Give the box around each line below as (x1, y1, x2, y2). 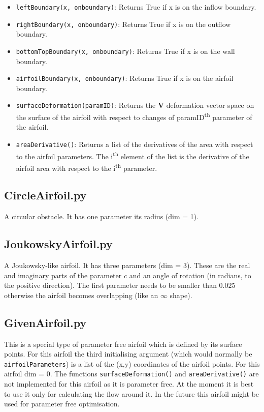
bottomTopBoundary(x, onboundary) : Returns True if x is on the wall (16, 45, 235, 56)
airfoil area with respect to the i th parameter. (16, 161, 157, 173)
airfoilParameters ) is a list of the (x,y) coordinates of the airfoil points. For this (4, 358, 260, 369)
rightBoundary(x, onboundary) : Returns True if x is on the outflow (16, 18, 231, 29)
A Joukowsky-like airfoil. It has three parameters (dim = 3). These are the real (4, 260, 250, 271)
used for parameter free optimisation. (4, 398, 120, 409)
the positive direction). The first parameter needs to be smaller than (4, 280, 217, 290)
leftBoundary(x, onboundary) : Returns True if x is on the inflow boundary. (16, 2, 256, 12)
